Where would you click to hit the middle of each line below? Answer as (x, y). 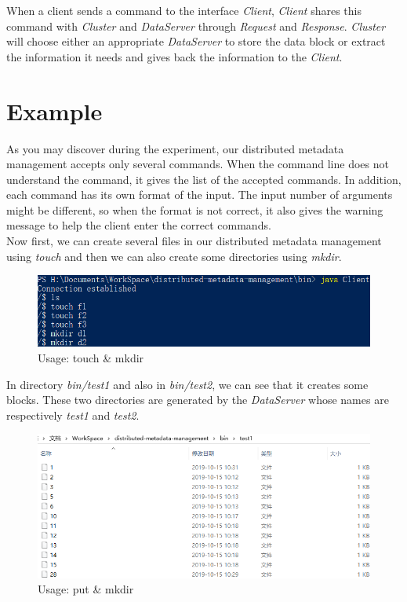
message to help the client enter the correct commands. (139, 225)
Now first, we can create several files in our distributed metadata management (194, 241)
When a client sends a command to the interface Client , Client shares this (184, 10)
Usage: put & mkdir (86, 589)
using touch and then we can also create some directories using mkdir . (174, 256)
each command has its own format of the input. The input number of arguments (200, 195)
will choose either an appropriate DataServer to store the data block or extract (196, 41)
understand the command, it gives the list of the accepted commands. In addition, (204, 179)
